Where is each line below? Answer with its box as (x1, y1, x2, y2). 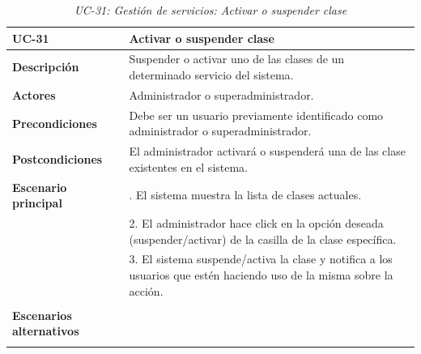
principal (12, 194, 62, 211)
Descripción (12, 58, 79, 75)
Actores (12, 86, 56, 103)
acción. (129, 282, 164, 299)
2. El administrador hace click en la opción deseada (129, 215, 384, 232)
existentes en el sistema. (129, 158, 249, 175)
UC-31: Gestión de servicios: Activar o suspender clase (74, 2, 347, 18)
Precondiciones (12, 114, 97, 131)
